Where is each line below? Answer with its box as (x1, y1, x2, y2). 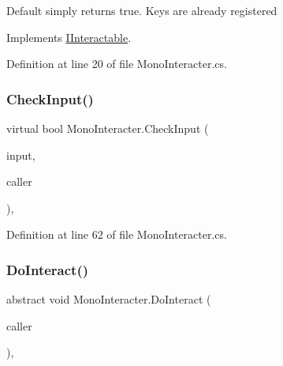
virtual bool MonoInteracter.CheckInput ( (6, 120, 209, 136)
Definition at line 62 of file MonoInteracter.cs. (6, 226, 227, 243)
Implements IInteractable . (6, 28, 132, 45)
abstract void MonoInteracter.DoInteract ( (6, 291, 211, 308)
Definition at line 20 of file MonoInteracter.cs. (6, 55, 227, 72)
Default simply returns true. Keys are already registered (6, 2, 277, 18)
